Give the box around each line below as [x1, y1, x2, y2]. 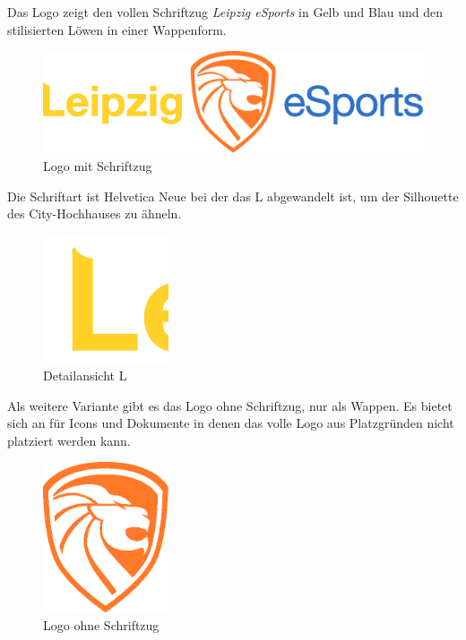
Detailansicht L [43, 365, 127, 384]
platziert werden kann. [7, 431, 131, 449]
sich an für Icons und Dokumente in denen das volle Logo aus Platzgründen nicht [7, 414, 454, 432]
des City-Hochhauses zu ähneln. [7, 204, 182, 223]
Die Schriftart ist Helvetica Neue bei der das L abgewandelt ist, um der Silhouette [7, 186, 459, 205]
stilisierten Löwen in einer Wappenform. [7, 20, 227, 38]
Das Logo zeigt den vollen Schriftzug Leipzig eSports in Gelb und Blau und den [7, 3, 444, 21]
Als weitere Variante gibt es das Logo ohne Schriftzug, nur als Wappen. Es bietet [7, 396, 453, 414]
